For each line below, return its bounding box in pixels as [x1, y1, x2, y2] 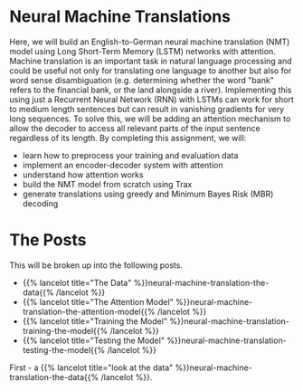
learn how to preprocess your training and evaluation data [22, 149, 239, 160]
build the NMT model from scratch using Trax [22, 178, 193, 189]
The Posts [9, 230, 87, 251]
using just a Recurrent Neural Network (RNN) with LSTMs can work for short [9, 93, 294, 105]
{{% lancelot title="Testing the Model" [22, 335, 166, 346]
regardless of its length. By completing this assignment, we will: [9, 132, 247, 143]
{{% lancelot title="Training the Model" [22, 315, 168, 327]
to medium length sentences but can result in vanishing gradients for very [9, 103, 285, 114]
